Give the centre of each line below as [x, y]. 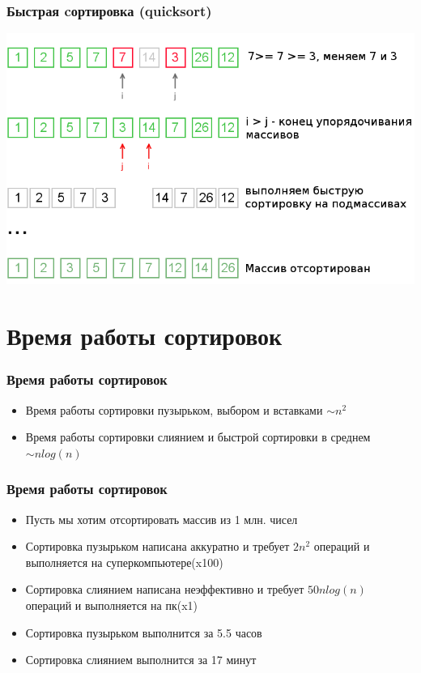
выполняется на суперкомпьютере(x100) [124, 562]
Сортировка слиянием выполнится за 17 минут [141, 660]
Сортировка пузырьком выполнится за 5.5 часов [144, 632]
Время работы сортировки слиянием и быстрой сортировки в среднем [198, 437]
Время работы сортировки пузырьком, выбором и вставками [174, 409]
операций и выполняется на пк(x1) [112, 605]
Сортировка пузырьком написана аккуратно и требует [157, 546]
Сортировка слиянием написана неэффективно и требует [165, 589]
